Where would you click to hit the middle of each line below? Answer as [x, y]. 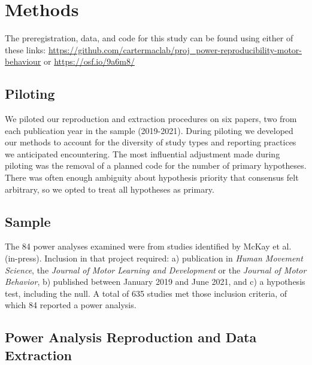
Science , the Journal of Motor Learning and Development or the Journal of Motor [156, 270]
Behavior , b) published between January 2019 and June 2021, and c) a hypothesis [155, 282]
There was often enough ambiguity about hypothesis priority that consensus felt [152, 177]
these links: [25, 49]
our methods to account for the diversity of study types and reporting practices [151, 142]
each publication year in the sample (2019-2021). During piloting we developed [149, 130]
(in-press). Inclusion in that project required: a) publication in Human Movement [154, 258]
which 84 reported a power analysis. [71, 305]
